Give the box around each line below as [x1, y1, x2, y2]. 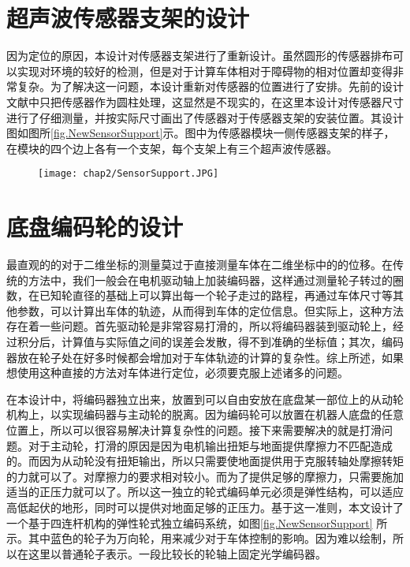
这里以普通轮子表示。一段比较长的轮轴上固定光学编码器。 [28, 545, 326, 561]
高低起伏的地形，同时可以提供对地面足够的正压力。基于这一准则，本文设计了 [6, 498, 404, 515]
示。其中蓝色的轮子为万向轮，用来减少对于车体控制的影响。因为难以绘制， [6, 530, 393, 546]
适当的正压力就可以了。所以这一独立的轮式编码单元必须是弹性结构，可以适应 [6, 483, 404, 500]
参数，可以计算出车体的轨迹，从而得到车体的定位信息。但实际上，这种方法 [17, 302, 404, 319]
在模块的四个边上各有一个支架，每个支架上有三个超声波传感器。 [6, 140, 337, 156]
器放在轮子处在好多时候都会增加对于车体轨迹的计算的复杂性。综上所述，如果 [6, 349, 404, 365]
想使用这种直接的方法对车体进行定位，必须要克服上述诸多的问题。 [6, 364, 348, 381]
